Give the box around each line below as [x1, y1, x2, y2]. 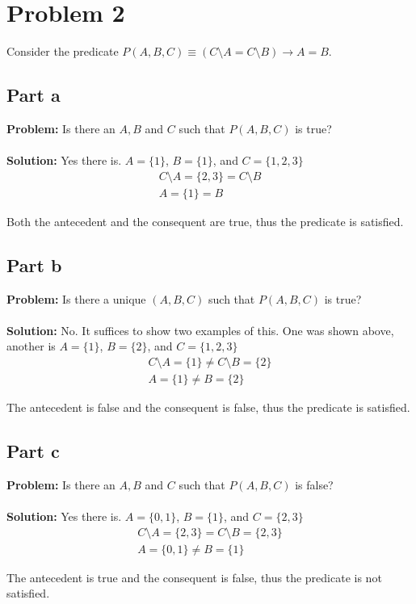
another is [6, 338, 56, 354]
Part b [6, 252, 62, 277]
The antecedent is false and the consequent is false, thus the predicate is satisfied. [6, 399, 410, 415]
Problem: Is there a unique [6, 290, 146, 307]
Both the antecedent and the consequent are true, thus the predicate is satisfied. [6, 212, 404, 229]
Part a [6, 82, 61, 107]
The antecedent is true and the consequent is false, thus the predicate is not [6, 568, 382, 585]
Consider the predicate [6, 43, 119, 60]
